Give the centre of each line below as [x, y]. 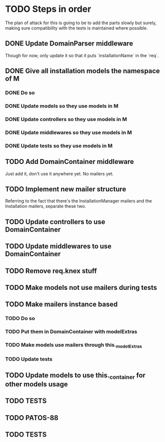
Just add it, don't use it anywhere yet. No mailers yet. [59, 173]
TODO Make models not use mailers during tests [81, 287]
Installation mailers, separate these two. [46, 206]
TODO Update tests [29, 359]
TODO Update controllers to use [55, 221]
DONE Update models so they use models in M [62, 106]
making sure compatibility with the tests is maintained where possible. [77, 28]
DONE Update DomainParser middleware [69, 44]
